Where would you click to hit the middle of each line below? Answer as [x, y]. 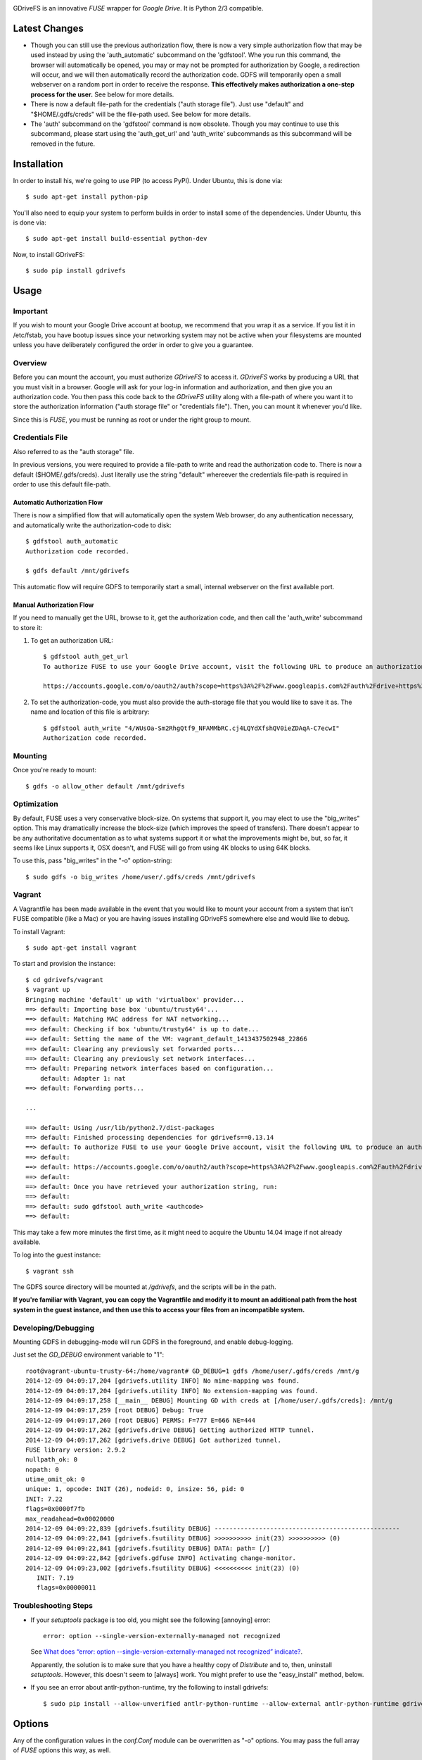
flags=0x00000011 [66, 1588]
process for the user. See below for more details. [102, 94]
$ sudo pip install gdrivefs [76, 271]
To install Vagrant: [39, 931]
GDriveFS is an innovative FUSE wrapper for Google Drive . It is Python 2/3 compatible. [138, 8]
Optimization [36, 804]
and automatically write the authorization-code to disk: [92, 525]
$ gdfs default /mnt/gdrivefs [78, 571]
